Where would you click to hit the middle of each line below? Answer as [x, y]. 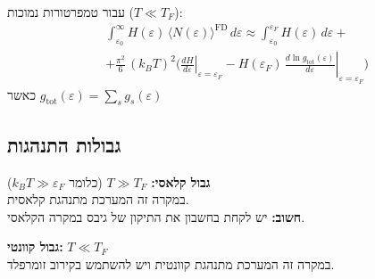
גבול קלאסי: [181, 181]
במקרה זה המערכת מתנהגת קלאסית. [98, 199]
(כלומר [86, 181]
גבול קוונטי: [35, 246]
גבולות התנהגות [64, 144]
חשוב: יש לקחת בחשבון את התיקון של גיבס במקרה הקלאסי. [156, 216]
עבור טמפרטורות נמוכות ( [71, 12]
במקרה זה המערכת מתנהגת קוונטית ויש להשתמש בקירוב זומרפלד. [171, 263]
